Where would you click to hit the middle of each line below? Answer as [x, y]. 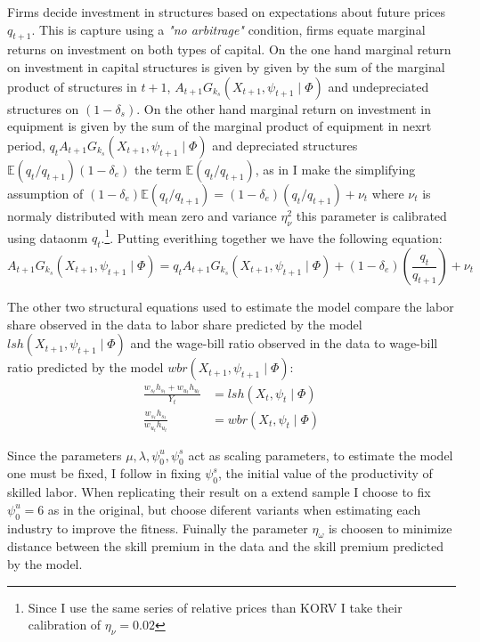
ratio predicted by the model [85, 367]
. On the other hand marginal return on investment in [284, 108]
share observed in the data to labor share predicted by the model [185, 324]
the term [158, 169]
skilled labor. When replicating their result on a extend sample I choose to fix [219, 492]
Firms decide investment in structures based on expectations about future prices [227, 12]
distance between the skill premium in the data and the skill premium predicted [225, 546]
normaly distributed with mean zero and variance [142, 215]
